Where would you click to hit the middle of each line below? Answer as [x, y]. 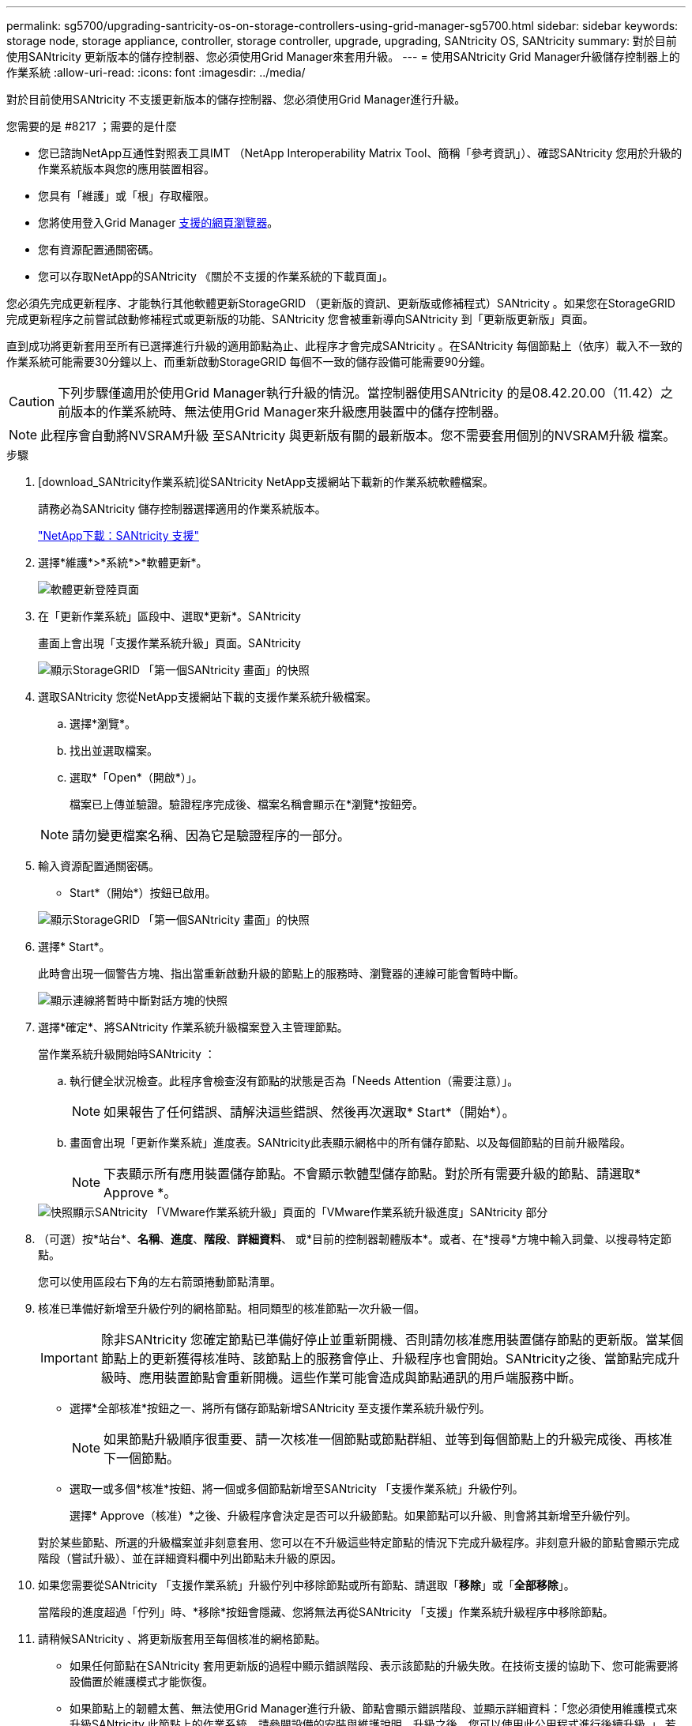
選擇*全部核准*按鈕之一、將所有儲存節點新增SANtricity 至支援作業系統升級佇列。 [280, 1408]
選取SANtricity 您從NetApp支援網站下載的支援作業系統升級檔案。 [207, 697]
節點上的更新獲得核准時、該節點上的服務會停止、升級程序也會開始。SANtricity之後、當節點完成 [384, 1359]
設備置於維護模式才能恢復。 [141, 1681]
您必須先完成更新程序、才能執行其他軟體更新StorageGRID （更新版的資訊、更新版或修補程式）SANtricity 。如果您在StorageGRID [341, 303]
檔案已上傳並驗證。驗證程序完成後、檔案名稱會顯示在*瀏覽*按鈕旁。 [247, 804]
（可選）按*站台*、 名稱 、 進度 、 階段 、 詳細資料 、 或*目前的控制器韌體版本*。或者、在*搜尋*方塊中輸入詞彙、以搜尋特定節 [355, 1239]
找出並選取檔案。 [114, 750]
